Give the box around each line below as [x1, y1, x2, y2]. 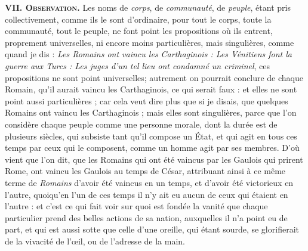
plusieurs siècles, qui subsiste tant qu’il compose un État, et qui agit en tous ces [5, 129, 297, 142]
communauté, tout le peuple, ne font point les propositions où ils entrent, [5, 24, 273, 37]
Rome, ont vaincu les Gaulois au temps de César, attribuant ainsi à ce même [5, 165, 286, 177]
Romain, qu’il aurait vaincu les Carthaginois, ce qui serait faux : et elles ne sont [5, 83, 297, 95]
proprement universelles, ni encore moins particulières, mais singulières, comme [5, 36, 294, 48]
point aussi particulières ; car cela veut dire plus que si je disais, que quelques [5, 94, 288, 107]
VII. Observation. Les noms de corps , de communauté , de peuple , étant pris [5, 1, 291, 13]
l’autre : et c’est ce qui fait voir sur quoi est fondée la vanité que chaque [5, 200, 268, 212]
